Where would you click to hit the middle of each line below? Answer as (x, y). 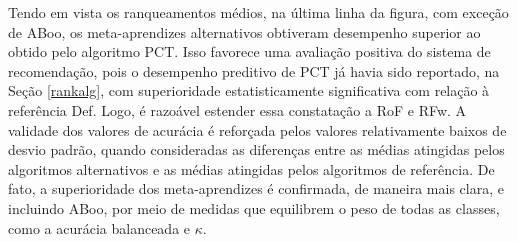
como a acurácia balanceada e (99, 227)
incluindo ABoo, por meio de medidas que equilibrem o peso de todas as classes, (254, 207)
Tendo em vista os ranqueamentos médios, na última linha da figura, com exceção (258, 12)
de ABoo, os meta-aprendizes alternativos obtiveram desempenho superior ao (244, 31)
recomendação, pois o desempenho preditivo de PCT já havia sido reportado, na (254, 70)
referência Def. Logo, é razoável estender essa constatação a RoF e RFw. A (237, 109)
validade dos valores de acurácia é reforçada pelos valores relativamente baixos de (257, 129)
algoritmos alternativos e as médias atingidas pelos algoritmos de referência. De (251, 168)
